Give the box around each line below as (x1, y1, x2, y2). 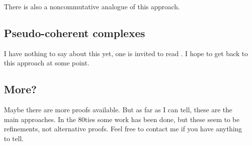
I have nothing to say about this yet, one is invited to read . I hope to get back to (4, 48, 248, 58)
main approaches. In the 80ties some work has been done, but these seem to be (4, 114, 240, 124)
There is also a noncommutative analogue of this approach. (4, 1, 180, 11)
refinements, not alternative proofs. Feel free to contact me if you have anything (4, 124, 242, 134)
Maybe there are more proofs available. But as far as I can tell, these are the (4, 104, 233, 115)
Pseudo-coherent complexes (4, 25, 145, 40)
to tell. (4, 133, 24, 143)
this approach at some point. (4, 58, 90, 68)
